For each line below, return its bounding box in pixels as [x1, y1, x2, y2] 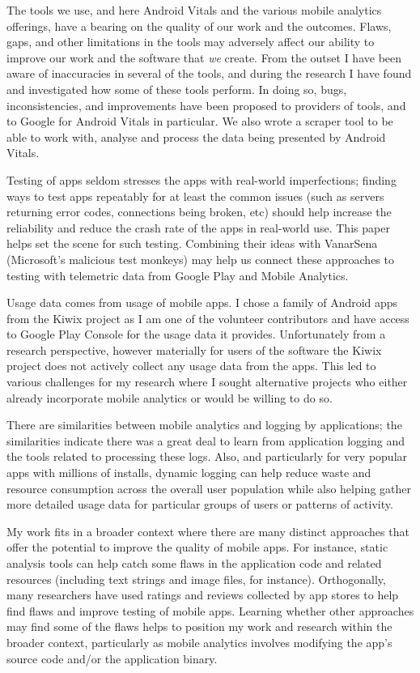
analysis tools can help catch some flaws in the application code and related [6, 555, 382, 571]
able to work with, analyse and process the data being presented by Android [6, 128, 386, 145]
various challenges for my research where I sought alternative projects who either [6, 373, 408, 390]
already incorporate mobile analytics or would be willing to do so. [6, 389, 333, 406]
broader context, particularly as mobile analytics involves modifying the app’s [6, 633, 392, 650]
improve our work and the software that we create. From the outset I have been [6, 49, 402, 66]
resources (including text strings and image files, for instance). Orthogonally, [6, 570, 386, 587]
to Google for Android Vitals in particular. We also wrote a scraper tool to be [6, 113, 393, 130]
